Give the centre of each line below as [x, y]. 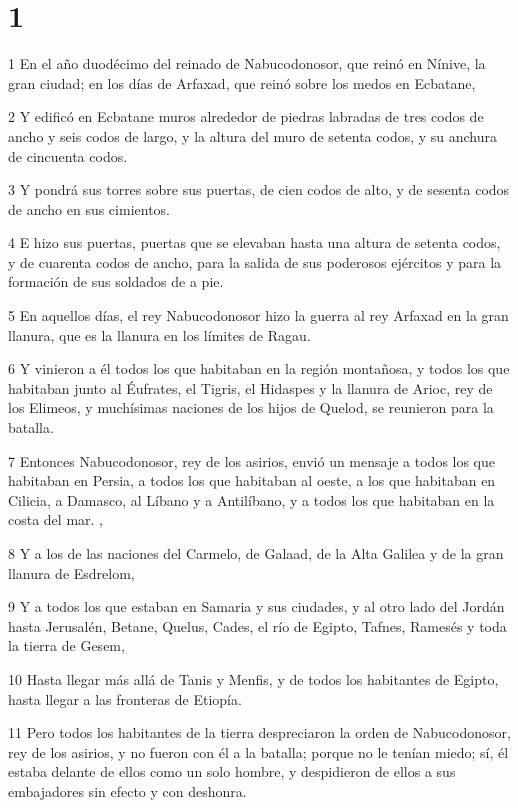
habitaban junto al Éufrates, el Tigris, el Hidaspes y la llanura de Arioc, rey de [250, 387]
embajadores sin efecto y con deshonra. [127, 790]
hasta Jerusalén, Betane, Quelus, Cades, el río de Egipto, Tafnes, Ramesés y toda [257, 625]
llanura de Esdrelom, [71, 572]
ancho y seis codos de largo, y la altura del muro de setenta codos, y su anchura [253, 135]
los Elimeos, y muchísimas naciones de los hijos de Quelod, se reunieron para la [251, 407]
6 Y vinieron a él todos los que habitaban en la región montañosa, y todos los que [259, 368]
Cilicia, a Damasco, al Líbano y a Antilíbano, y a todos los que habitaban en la [251, 499]
